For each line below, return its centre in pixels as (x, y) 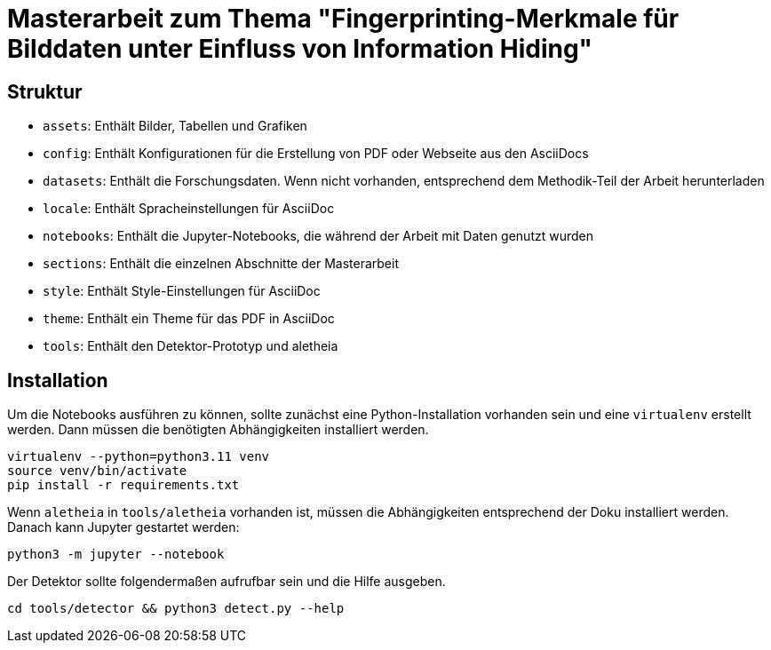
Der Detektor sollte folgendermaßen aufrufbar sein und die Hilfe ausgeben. (227, 582)
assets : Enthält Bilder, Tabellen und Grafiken (175, 126)
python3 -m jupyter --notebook (116, 555)
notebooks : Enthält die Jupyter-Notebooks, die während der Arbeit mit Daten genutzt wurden (318, 236)
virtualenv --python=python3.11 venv (139, 457)
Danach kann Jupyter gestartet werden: (123, 527)
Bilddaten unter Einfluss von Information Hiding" (300, 49)
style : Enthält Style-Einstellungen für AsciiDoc (182, 291)
